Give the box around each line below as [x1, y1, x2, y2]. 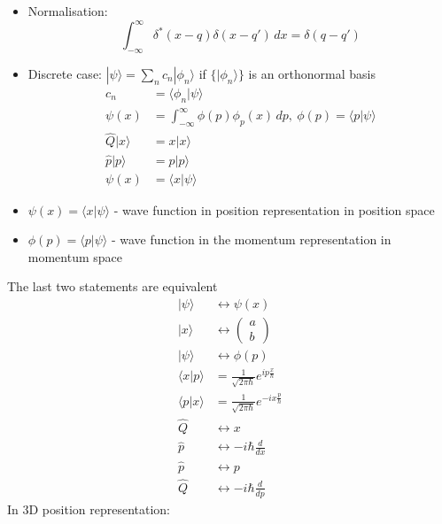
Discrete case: [27, 64, 102, 82]
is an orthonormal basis [248, 64, 376, 82]
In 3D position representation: [7, 499, 171, 518]
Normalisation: [27, 2, 108, 19]
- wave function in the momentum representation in [111, 230, 392, 249]
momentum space [27, 247, 123, 266]
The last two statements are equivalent [7, 277, 218, 296]
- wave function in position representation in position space [113, 200, 435, 219]
